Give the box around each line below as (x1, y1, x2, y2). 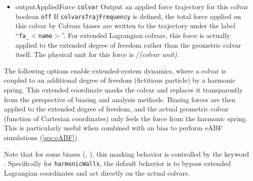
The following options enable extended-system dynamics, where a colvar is (4, 65, 226, 75)
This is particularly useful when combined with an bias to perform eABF (4, 123, 223, 133)
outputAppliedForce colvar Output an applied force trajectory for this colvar (15, 1, 249, 11)
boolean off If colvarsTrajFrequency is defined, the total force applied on (15, 11, 241, 21)
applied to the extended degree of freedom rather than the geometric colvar (15, 39, 241, 50)
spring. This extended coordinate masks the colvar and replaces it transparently (4, 84, 243, 94)
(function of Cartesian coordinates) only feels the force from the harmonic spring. (4, 113, 248, 123)
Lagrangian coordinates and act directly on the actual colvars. (4, 167, 190, 178)
